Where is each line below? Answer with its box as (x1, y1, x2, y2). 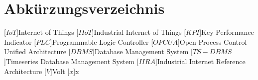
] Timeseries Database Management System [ (4, 56, 139, 66)
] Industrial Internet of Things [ (92, 27, 186, 37)
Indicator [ (4, 36, 36, 47)
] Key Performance (199, 27, 254, 37)
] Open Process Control (177, 36, 247, 47)
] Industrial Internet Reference (155, 56, 246, 66)
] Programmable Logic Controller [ (50, 36, 153, 47)
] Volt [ (50, 66, 70, 76)
